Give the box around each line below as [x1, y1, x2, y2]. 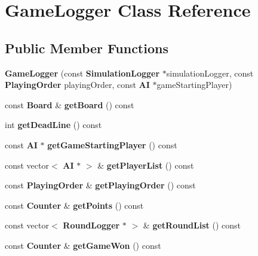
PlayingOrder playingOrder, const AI [5, 78, 150, 91]
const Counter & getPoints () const [5, 199, 144, 211]
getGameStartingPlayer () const [47, 138, 177, 151]
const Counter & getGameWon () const [5, 239, 161, 251]
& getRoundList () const [143, 219, 241, 231]
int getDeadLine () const [5, 118, 102, 131]
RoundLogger [63, 219, 120, 231]
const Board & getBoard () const [5, 98, 134, 111]
